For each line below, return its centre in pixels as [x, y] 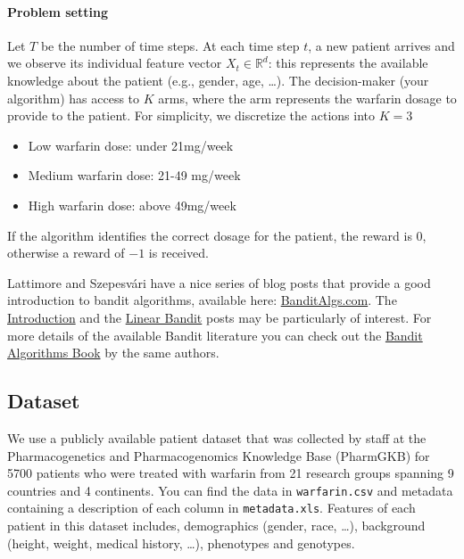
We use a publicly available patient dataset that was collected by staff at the [217, 437]
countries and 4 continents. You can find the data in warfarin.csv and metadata [230, 490]
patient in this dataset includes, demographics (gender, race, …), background [216, 525]
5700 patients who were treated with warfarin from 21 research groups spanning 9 [231, 473]
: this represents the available [348, 63]
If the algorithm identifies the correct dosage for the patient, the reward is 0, [217, 235]
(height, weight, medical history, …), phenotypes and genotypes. [181, 543]
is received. [178, 253]
